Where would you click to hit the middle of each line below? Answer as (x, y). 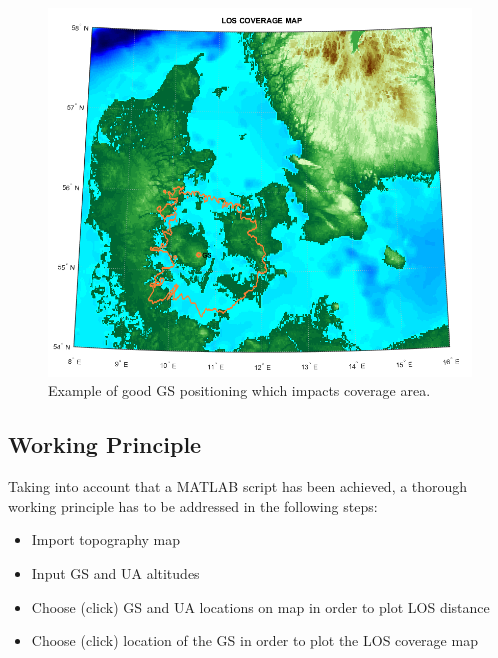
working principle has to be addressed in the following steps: (193, 505)
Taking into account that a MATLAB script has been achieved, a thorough (238, 486)
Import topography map (106, 539)
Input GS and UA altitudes (115, 573)
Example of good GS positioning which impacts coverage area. (239, 390)
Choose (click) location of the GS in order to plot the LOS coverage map (254, 640)
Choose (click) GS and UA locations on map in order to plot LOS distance (260, 606)
